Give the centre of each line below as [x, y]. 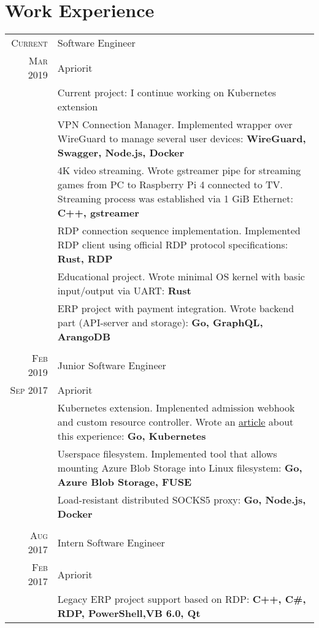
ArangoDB [84, 337]
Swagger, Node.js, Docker [121, 153]
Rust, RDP [85, 259]
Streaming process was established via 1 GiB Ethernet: [175, 199]
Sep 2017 [29, 390]
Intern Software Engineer [111, 542]
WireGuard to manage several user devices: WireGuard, [182, 139]
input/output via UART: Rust [124, 291]
